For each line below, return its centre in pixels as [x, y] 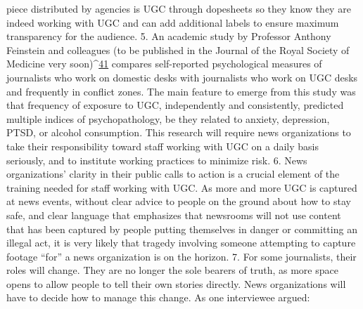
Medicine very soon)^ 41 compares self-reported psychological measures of [164, 64]
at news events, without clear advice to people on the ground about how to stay [179, 201]
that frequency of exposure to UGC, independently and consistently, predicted [175, 105]
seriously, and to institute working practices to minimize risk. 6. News [157, 160]
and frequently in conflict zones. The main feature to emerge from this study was [181, 91]
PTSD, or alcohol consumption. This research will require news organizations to [179, 132]
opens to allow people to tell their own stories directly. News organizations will [176, 283]
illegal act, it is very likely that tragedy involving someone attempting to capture [181, 243]
